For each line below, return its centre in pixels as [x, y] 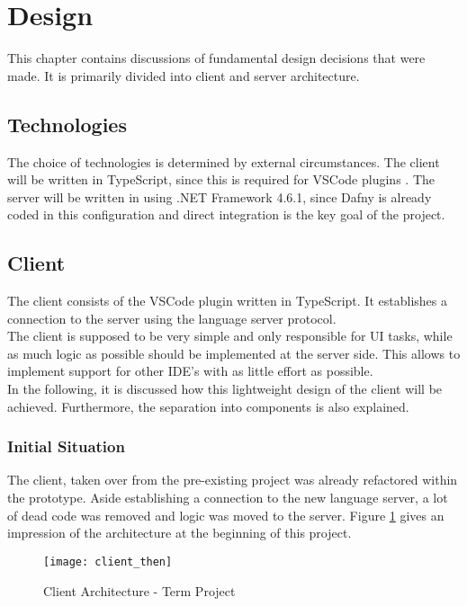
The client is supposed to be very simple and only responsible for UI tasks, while [230, 336]
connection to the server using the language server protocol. [172, 318]
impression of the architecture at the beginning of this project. [180, 533]
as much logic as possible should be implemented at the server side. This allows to [234, 353]
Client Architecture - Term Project [139, 590]
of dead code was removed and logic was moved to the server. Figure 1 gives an [226, 515]
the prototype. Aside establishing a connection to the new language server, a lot [228, 498]
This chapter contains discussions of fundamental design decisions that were [216, 58]
